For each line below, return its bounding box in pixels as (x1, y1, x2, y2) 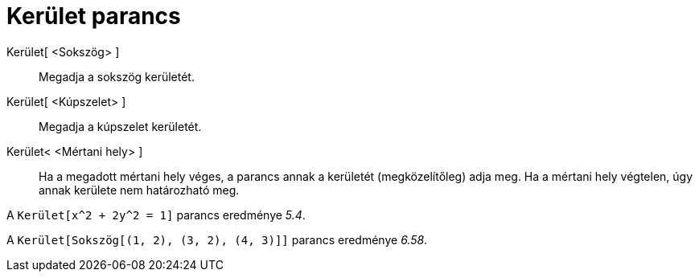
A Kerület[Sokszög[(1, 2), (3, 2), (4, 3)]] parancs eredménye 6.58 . (6, 232, 428, 247)
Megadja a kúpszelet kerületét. (39, 119, 202, 133)
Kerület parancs (6, 2, 181, 30)
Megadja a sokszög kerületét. (39, 69, 195, 84)
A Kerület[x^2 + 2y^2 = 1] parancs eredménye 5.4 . (6, 207, 306, 222)
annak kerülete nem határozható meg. (39, 182, 240, 197)
